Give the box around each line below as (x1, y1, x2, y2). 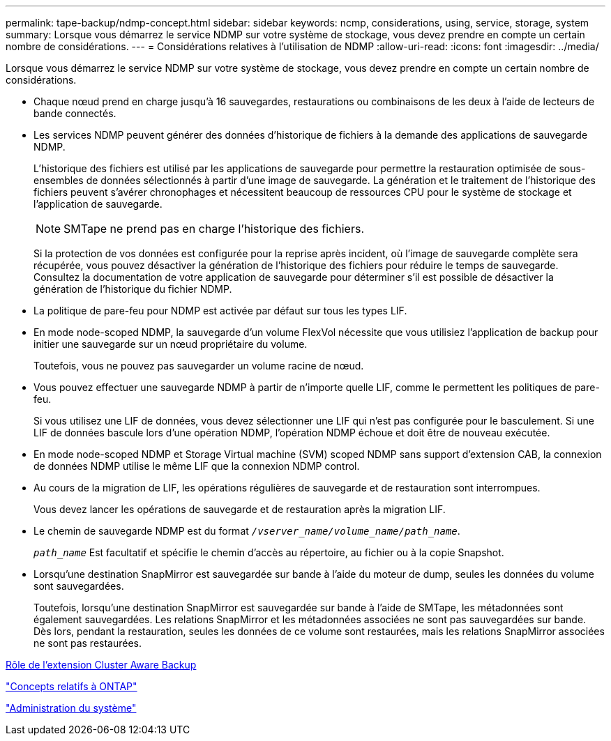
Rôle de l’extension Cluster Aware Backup (6, 659, 197, 671)
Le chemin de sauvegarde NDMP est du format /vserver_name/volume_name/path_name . (33, 525, 460, 537)
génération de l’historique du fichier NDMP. (33, 283, 232, 295)
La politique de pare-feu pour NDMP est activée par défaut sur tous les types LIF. (33, 305, 407, 316)
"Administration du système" (6, 702, 137, 714)
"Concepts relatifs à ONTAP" (6, 680, 137, 692)
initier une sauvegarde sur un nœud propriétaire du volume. (33, 338, 308, 350)
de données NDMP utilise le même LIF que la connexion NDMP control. (33, 460, 360, 472)
